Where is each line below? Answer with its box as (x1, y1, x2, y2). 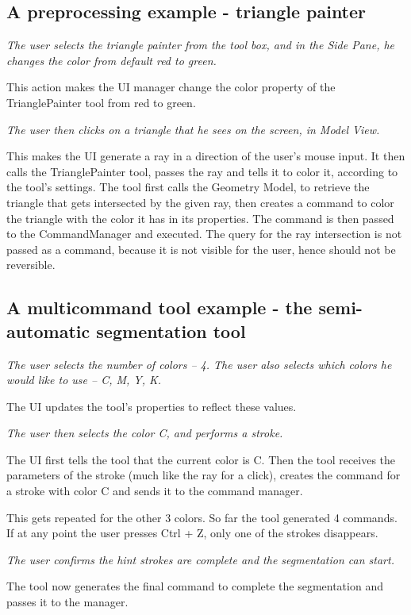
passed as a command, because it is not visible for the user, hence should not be (6, 240, 396, 257)
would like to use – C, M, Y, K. (6, 371, 162, 388)
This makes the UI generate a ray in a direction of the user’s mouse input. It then (6, 148, 405, 164)
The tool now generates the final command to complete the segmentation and (6, 578, 383, 594)
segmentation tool (96, 318, 246, 343)
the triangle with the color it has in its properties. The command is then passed (6, 209, 394, 226)
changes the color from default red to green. (6, 52, 217, 68)
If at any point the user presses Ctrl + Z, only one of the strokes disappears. (6, 525, 378, 541)
